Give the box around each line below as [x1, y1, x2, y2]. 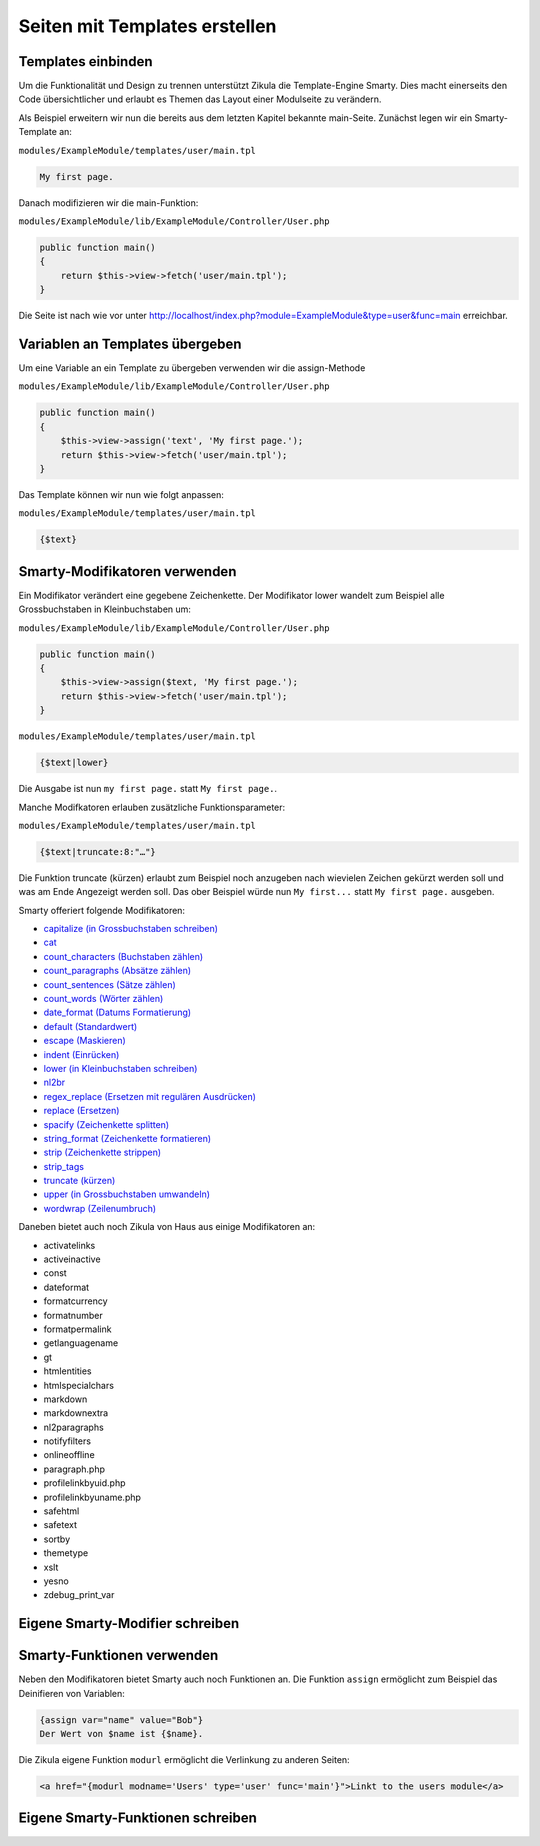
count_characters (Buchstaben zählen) [43, 950, 204, 962]
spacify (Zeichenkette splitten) [43, 1118, 170, 1130]
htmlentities [43, 1365, 92, 1377]
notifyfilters [43, 1435, 92, 1447]
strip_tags [43, 1160, 85, 1172]
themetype [43, 1547, 89, 1559]
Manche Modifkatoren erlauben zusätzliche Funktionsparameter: [18, 801, 286, 813]
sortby [43, 1533, 71, 1545]
